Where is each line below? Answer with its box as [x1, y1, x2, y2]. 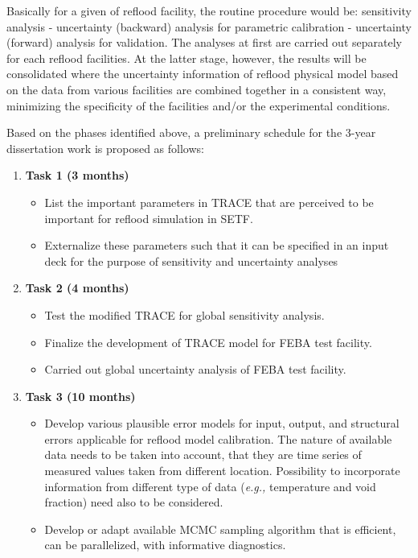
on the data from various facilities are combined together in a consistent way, [6, 81, 387, 97]
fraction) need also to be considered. [44, 494, 223, 510]
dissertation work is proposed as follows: [6, 139, 204, 156]
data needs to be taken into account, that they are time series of [44, 446, 362, 463]
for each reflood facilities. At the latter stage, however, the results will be [6, 49, 367, 66]
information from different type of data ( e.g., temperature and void [44, 477, 376, 494]
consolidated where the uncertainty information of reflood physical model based [6, 65, 399, 82]
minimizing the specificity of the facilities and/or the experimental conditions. [6, 97, 391, 114]
